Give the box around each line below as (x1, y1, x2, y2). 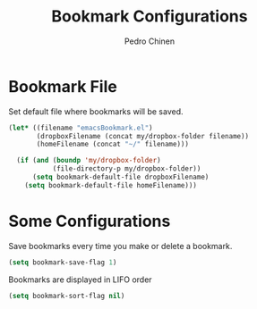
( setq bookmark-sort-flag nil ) (8, 291, 125, 300)
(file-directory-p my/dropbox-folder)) (52, 164, 201, 173)
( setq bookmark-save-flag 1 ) (8, 257, 117, 267)
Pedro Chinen (124, 36, 176, 46)
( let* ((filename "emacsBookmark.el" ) (8, 123, 153, 132)
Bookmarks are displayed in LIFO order (8, 274, 153, 285)
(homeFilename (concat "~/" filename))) (36, 140, 190, 149)
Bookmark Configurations (51, 6, 248, 27)
